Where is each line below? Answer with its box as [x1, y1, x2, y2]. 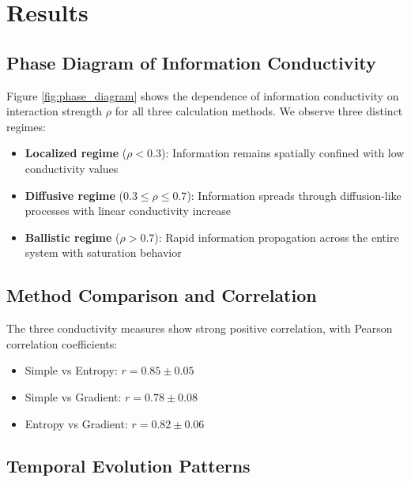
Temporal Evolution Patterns [6, 454, 251, 478]
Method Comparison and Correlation [6, 283, 317, 307]
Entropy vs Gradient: [25, 415, 128, 431]
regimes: [6, 118, 46, 134]
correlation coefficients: [6, 335, 118, 352]
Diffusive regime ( [25, 186, 123, 203]
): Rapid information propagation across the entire [154, 228, 399, 245]
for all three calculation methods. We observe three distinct [115, 103, 403, 119]
